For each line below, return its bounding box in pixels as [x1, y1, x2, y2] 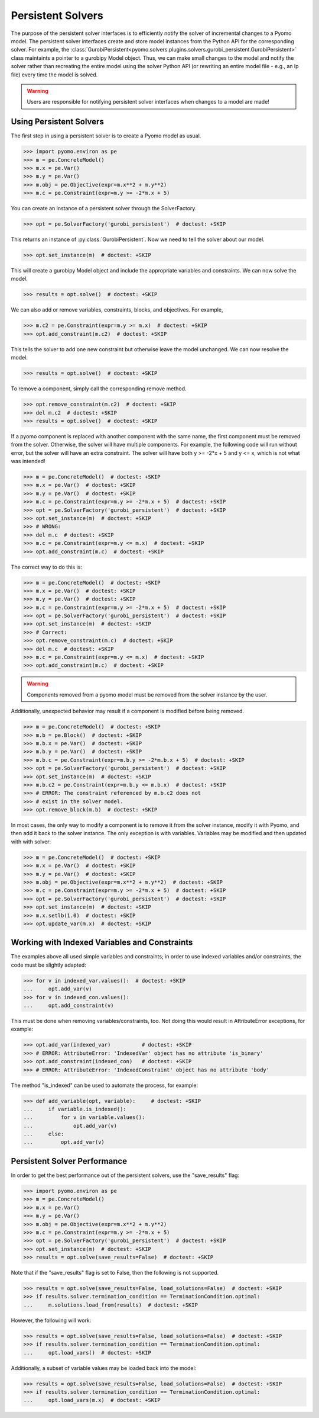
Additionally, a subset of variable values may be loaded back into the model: [11, 1364, 197, 1371]
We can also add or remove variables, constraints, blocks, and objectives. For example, [11, 306, 223, 313]
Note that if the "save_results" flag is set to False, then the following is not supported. [11, 1269, 219, 1276]
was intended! [11, 458, 45, 465]
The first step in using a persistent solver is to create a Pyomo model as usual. [11, 132, 201, 139]
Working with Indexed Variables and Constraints [11, 938, 193, 948]
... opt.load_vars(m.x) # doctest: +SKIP [23, 1397, 161, 1404]
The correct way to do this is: [11, 563, 83, 570]
